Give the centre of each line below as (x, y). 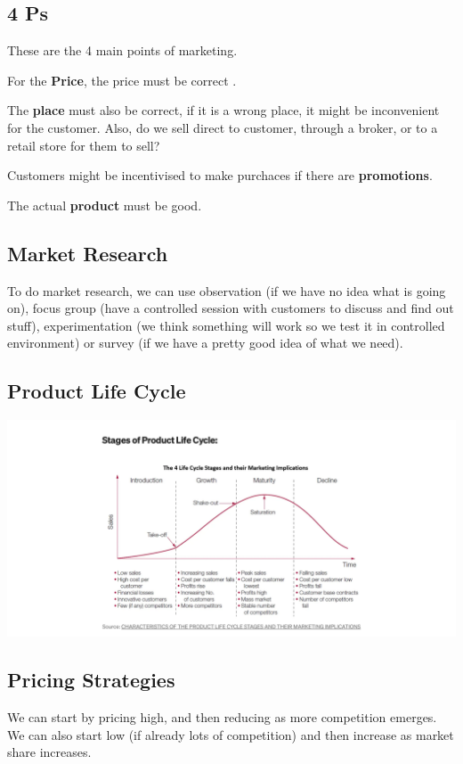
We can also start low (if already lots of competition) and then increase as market (231, 734)
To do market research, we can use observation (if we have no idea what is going (227, 290)
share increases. (49, 752)
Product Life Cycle (97, 391)
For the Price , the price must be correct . (122, 80)
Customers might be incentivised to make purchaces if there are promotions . (220, 175)
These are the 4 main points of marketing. (122, 50)
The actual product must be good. (105, 205)
